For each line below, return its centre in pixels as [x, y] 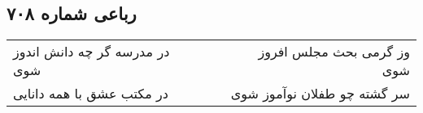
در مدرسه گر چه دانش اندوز [92, 52]
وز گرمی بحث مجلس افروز [334, 52]
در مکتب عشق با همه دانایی [91, 94]
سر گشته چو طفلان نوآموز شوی [320, 94]
